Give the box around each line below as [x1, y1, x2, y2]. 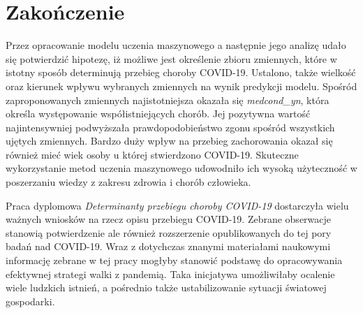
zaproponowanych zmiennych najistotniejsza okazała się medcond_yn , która [6, 92, 329, 107]
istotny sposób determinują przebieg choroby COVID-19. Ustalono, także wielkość [6, 65, 356, 80]
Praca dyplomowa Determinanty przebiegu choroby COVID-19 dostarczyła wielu [6, 198, 349, 212]
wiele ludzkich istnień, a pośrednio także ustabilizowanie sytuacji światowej [6, 280, 327, 295]
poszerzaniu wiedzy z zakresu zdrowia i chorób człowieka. [6, 175, 251, 189]
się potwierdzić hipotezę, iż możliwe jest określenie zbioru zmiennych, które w [6, 51, 337, 66]
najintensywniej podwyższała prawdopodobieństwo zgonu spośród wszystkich [6, 119, 335, 134]
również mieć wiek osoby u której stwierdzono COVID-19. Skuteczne [6, 147, 299, 161]
